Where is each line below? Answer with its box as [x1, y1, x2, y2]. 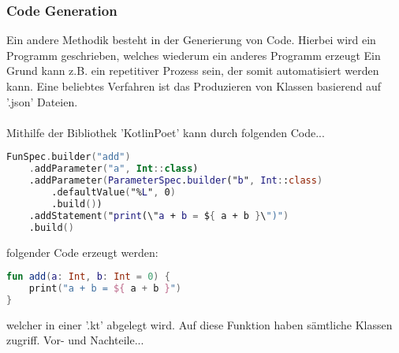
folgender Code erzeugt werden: [6, 243, 158, 260]
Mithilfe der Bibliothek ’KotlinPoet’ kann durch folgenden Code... [6, 124, 325, 140]
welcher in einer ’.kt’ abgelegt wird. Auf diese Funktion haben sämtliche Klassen [6, 316, 393, 333]
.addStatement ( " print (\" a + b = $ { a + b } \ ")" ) [28, 210, 289, 221]
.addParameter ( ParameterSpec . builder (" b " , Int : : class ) [28, 175, 323, 187]
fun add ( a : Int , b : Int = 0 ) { [6, 271, 170, 283]
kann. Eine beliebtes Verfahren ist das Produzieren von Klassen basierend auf [6, 78, 382, 94]
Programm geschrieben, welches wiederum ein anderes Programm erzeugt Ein [6, 46, 381, 63]
